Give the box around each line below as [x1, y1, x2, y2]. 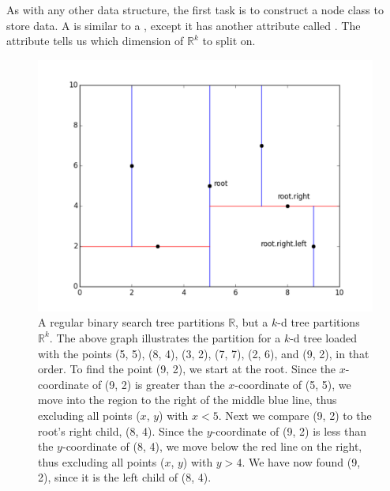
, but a [235, 314, 268, 330]
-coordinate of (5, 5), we [234, 376, 351, 392]
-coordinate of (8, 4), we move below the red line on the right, [62, 438, 362, 455]
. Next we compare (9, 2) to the [218, 406, 372, 423]
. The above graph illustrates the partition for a [49, 329, 281, 346]
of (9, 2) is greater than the [92, 376, 225, 392]
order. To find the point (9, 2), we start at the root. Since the [38, 361, 336, 377]
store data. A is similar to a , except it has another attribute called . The [6, 17, 361, 33]
